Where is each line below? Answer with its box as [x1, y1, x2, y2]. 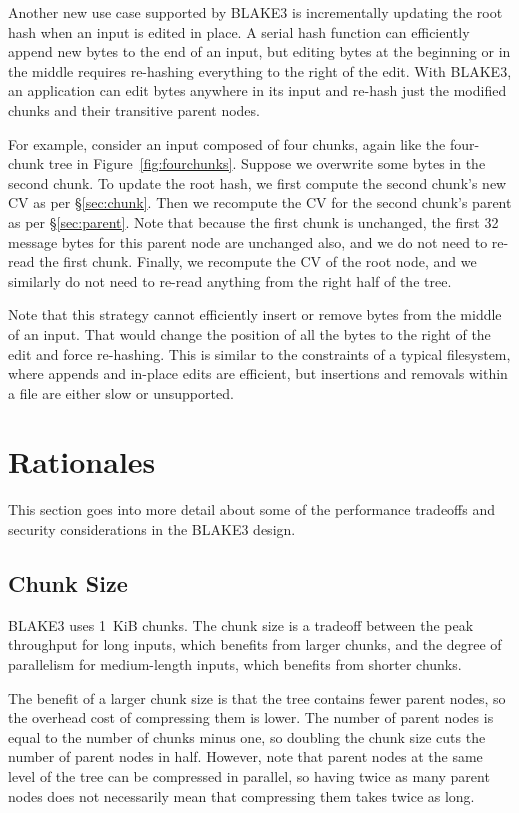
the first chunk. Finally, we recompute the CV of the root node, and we [39, 251, 477, 272]
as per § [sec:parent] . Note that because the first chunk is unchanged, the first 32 [8, 211, 499, 232]
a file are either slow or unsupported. [8, 382, 234, 403]
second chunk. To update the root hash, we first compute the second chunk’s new [8, 172, 507, 193]
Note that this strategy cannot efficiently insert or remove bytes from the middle [8, 304, 502, 325]
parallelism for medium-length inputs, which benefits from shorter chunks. [8, 653, 462, 674]
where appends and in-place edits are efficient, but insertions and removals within [8, 363, 508, 384]
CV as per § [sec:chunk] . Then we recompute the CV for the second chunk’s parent [8, 192, 512, 213]
